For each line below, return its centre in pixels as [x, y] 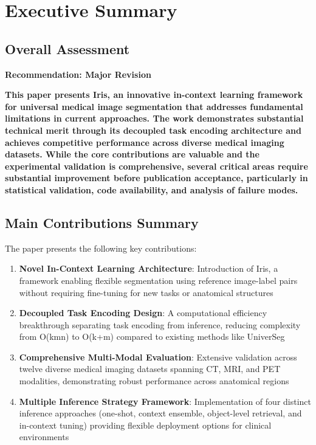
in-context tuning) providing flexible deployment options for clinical [145, 425]
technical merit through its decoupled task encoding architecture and [153, 130]
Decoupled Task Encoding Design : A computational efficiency [143, 313]
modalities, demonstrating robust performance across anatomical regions [154, 381]
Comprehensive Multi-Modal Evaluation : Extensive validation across [158, 357]
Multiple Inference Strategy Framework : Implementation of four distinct [165, 401]
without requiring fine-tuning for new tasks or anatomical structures [146, 292]
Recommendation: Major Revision [78, 74]
